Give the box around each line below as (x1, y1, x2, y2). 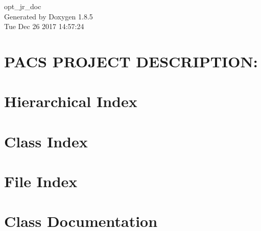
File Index (4, 171, 78, 192)
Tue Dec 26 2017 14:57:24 (4, 21, 84, 32)
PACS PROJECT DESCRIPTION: (4, 50, 258, 71)
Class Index (4, 131, 88, 151)
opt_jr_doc (4, 1, 41, 11)
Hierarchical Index (4, 91, 137, 112)
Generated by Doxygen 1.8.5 (4, 11, 93, 21)
